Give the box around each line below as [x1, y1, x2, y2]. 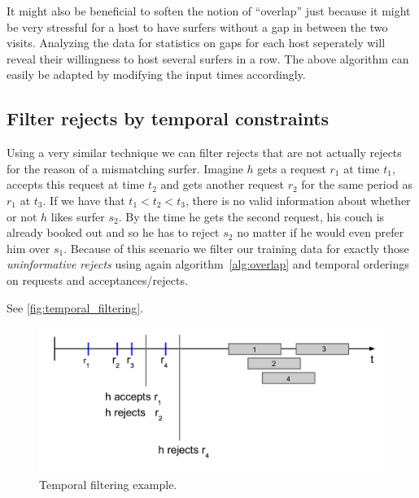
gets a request [257, 159, 326, 177]
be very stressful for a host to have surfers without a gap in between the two [7, 18, 388, 35]
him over [7, 239, 50, 256]
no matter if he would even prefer [237, 224, 404, 241]
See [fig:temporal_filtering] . [7, 299, 144, 316]
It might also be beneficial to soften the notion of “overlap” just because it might [7, 2, 411, 19]
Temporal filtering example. [39, 475, 177, 492]
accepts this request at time [7, 176, 145, 193]
